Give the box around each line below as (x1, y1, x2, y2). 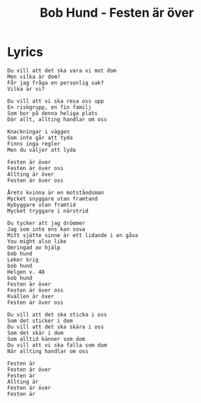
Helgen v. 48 (7, 268, 45, 275)
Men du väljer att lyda (7, 146, 77, 153)
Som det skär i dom (7, 329, 64, 336)
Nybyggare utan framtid (7, 201, 77, 208)
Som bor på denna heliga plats (7, 109, 98, 116)
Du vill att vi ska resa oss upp (7, 98, 104, 105)
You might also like (7, 238, 67, 245)
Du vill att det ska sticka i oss (7, 311, 108, 318)
